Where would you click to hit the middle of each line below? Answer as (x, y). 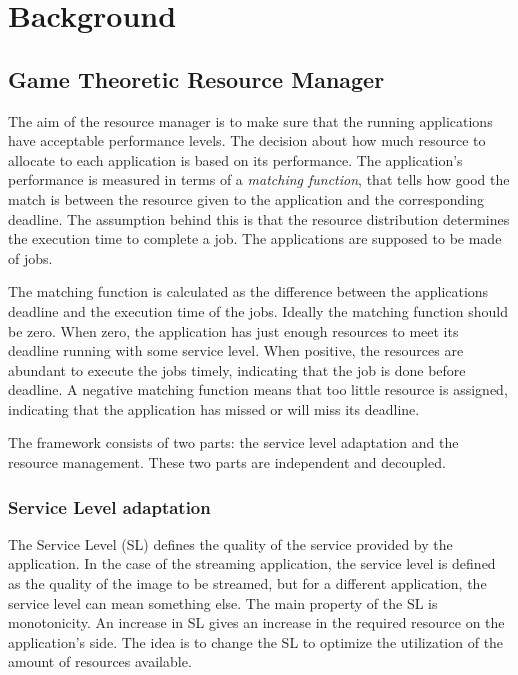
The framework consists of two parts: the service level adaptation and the (233, 442)
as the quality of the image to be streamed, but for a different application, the (247, 583)
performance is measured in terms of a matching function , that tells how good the (259, 179)
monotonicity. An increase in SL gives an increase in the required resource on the (256, 622)
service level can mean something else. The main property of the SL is (223, 602)
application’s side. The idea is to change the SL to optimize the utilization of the (256, 641)
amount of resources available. (100, 661)
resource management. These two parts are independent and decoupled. (227, 462)
